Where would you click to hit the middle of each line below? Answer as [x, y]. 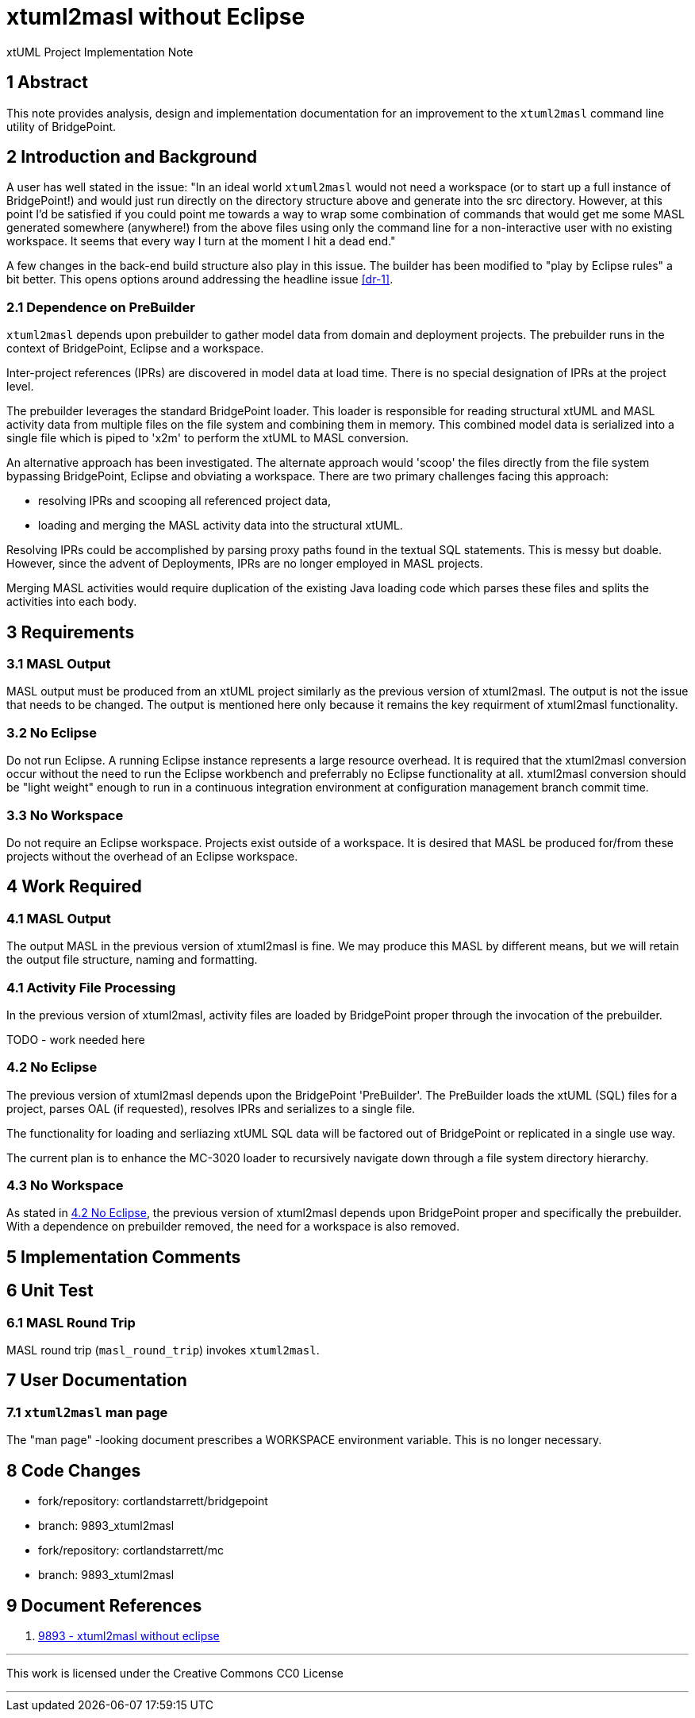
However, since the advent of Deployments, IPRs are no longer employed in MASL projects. [245, 564]
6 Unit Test [50, 1291]
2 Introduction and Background [132, 157]
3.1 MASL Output [59, 664]
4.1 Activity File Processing [91, 987]
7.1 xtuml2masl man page [87, 1412]
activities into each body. [72, 602]
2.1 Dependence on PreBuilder [101, 307]
